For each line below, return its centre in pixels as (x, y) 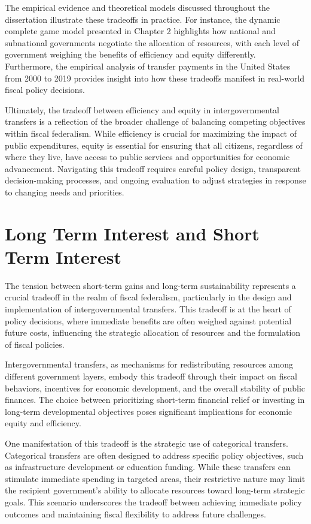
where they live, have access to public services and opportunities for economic (147, 157)
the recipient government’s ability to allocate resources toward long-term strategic (155, 490)
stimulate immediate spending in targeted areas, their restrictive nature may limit (155, 478)
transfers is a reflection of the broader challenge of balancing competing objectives (155, 121)
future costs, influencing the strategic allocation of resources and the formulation (153, 332)
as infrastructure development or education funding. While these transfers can (148, 467)
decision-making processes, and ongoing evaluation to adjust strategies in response (155, 180)
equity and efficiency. (43, 423)
